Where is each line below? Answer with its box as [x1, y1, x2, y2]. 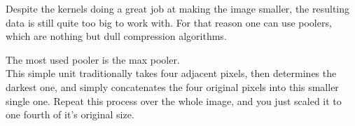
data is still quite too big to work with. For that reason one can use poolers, [6, 15, 332, 29]
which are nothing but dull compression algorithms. [6, 29, 227, 43]
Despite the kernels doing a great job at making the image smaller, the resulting [6, 1, 350, 15]
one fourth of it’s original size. [6, 107, 134, 122]
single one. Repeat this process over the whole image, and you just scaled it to [6, 93, 342, 108]
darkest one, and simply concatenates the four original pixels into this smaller [6, 79, 339, 94]
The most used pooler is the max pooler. [6, 52, 180, 66]
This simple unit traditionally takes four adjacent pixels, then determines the [6, 66, 337, 80]
